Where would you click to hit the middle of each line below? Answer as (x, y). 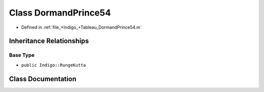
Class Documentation (43, 79)
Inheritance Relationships (49, 41)
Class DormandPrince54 (60, 13)
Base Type (22, 55)
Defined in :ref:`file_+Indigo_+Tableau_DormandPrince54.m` (81, 27)
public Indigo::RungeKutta (54, 65)
